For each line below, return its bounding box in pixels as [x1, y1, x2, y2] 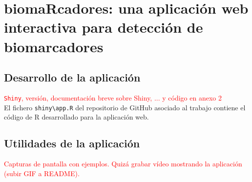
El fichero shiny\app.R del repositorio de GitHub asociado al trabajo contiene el [4, 102, 246, 112]
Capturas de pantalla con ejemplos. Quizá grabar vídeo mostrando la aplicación [4, 159, 242, 169]
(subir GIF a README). [4, 168, 80, 178]
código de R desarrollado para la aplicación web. [4, 112, 149, 122]
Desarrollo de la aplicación [4, 70, 141, 85]
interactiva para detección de [4, 17, 203, 37]
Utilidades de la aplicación [4, 136, 140, 151]
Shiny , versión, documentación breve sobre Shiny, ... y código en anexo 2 [4, 92, 222, 102]
